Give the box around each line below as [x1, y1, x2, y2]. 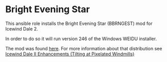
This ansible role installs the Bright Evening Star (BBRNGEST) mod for [5, 20, 153, 26]
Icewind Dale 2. [5, 25, 39, 32]
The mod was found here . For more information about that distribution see [5, 45, 162, 51]
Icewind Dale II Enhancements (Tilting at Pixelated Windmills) [5, 51, 135, 57]
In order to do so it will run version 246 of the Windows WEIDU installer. [5, 36, 157, 42]
